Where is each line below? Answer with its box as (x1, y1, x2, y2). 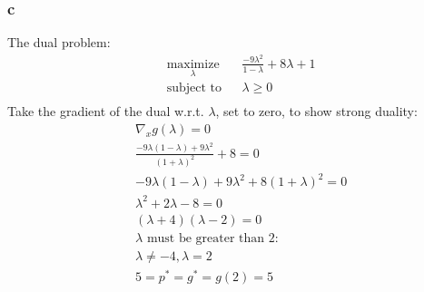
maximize (166, 57, 220, 71)
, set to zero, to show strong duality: (215, 102, 418, 121)
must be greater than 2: (146, 231, 279, 245)
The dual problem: (7, 33, 111, 52)
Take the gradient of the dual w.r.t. (7, 102, 204, 121)
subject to (166, 82, 222, 95)
